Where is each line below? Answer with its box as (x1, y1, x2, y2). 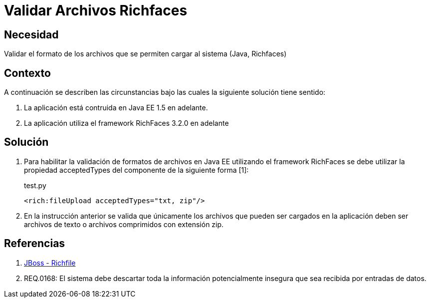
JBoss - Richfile (24, 258, 76, 267)
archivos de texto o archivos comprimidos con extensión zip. (24, 220, 224, 229)
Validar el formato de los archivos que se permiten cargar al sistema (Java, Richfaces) (4, 49, 287, 58)
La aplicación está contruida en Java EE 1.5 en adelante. (24, 103, 208, 112)
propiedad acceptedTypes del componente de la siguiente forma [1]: (24, 165, 249, 174)
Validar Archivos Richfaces (4, 2, 188, 19)
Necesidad (4, 28, 59, 41)
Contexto (4, 66, 51, 79)
